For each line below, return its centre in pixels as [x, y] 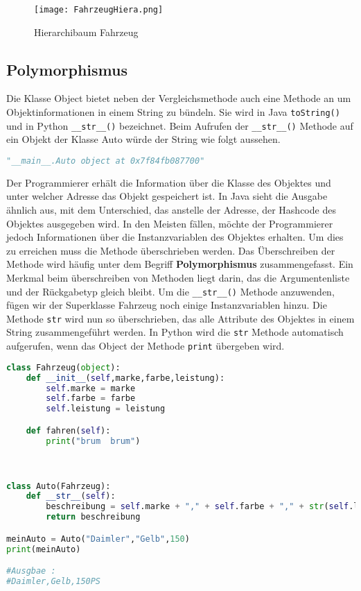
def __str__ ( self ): [71, 496]
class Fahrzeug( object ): [63, 367]
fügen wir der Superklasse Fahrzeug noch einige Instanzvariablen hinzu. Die [167, 305]
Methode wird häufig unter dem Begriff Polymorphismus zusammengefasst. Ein [180, 264]
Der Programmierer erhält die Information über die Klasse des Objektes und [169, 182]
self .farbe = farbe [91, 399]
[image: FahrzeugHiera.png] [99, 10]
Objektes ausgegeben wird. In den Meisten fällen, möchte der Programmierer [170, 223]
